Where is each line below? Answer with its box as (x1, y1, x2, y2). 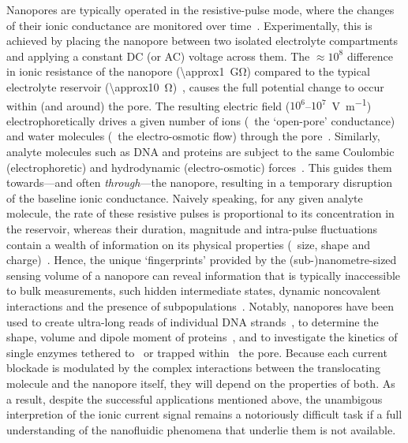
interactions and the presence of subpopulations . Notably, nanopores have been (6, 297, 394, 314)
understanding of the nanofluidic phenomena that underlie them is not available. (6, 421, 396, 437)
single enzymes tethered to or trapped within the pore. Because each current (6, 344, 387, 360)
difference (346, 47, 393, 64)
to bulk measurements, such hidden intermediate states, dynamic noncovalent (6, 282, 381, 299)
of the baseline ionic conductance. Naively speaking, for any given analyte (6, 189, 363, 206)
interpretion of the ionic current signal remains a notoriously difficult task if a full (6, 406, 402, 423)
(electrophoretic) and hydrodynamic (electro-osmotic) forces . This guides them (6, 158, 392, 175)
